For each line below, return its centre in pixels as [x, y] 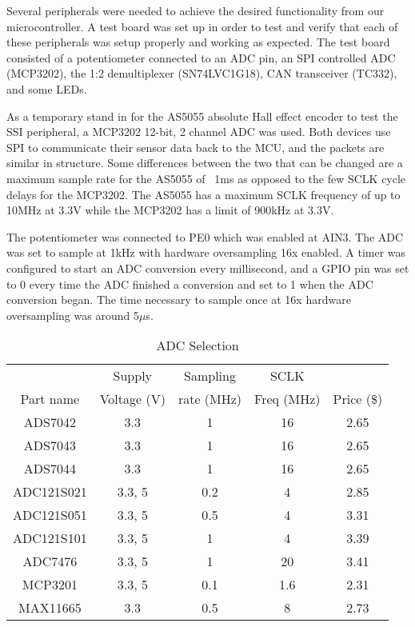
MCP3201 [50, 585]
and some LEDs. [47, 88]
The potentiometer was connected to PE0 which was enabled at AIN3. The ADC [205, 236]
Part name [50, 399]
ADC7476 [50, 561]
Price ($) [358, 399]
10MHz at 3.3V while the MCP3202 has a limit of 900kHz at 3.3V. [170, 210]
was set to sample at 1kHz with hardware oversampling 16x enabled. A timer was [206, 252]
